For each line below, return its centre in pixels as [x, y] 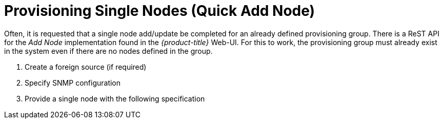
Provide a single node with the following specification [115, 98]
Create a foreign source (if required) [86, 67]
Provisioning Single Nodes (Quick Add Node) [160, 11]
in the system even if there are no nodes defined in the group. [108, 51]
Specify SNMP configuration [73, 83]
